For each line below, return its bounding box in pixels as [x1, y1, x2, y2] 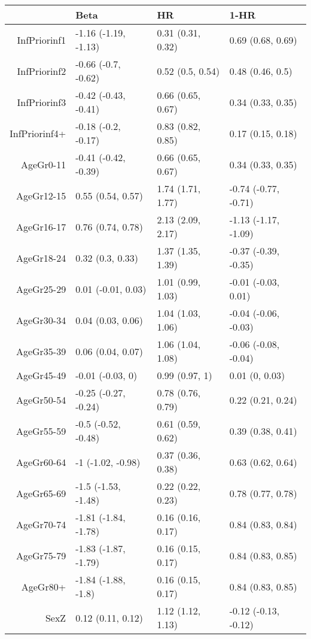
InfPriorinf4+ [10, 126, 66, 140]
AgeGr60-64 [16, 455, 66, 469]
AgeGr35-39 [16, 344, 66, 358]
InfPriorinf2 [17, 63, 66, 78]
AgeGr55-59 [16, 423, 66, 438]
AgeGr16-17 [16, 219, 66, 234]
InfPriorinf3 [17, 95, 66, 109]
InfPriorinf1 [17, 32, 66, 47]
